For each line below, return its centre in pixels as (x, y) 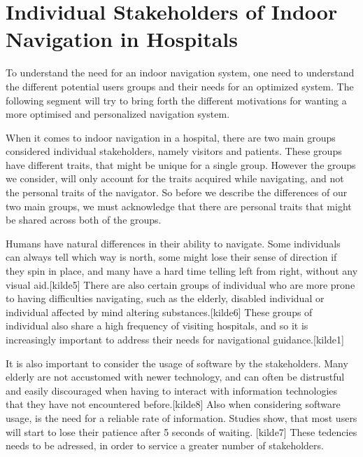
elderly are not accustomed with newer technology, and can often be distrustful (175, 377)
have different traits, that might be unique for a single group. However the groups (181, 164)
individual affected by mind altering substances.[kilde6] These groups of (159, 312)
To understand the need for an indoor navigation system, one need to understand (180, 73)
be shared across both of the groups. (84, 220)
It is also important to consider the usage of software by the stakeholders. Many (177, 363)
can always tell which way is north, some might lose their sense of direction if (171, 257)
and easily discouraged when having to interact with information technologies (172, 390)
